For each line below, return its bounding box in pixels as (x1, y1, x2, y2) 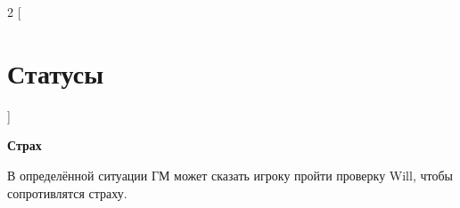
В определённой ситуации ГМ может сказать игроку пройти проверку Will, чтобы (7, 165, 453, 184)
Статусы (7, 54, 104, 91)
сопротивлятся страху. (7, 183, 127, 202)
